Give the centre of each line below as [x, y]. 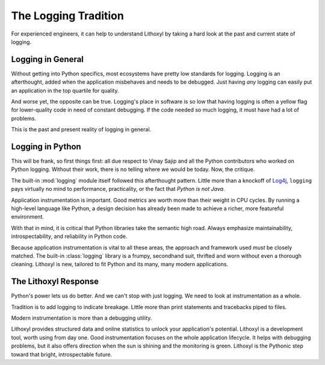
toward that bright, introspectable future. [62, 354]
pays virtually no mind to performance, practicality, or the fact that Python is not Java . [118, 189]
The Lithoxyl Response [55, 282]
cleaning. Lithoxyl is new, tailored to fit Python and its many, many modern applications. [120, 264]
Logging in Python [46, 147]
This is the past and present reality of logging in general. [81, 129]
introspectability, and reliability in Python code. [69, 236]
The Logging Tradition [68, 16]
